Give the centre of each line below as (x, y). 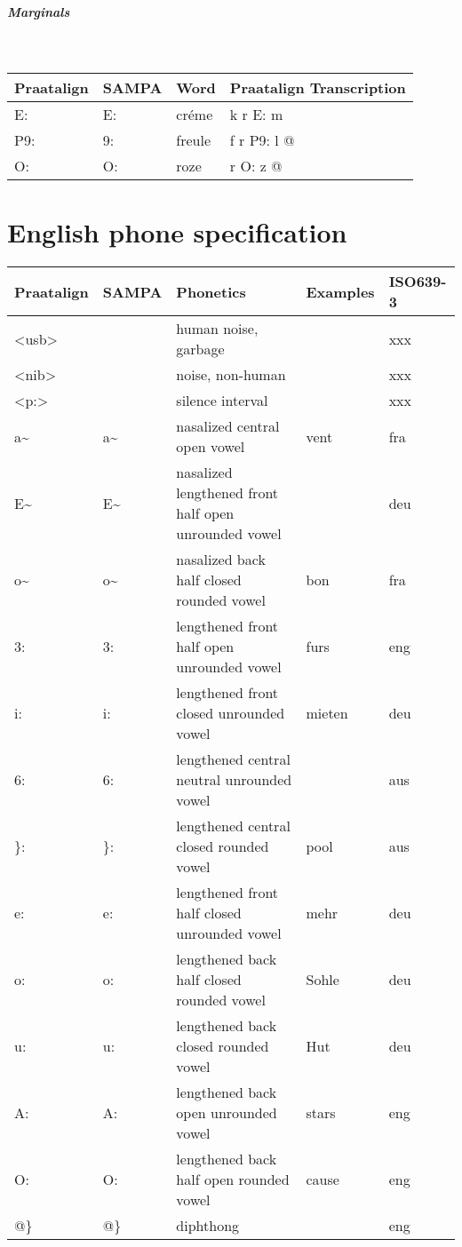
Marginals (39, 11)
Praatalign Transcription (318, 88)
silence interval (222, 401)
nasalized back (221, 560)
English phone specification (177, 232)
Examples (340, 291)
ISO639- (418, 282)
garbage (200, 349)
